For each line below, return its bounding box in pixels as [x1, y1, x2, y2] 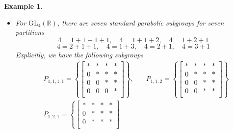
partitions [15, 27, 44, 37]
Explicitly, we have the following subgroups [15, 49, 144, 59]
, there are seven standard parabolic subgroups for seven [57, 17, 224, 27]
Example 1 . [4, 1, 43, 11]
